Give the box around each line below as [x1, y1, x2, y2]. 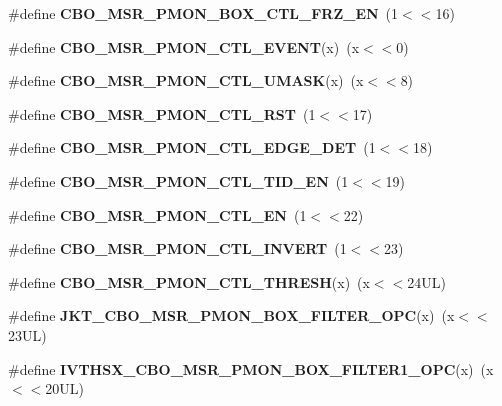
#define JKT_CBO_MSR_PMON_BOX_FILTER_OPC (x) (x [8, 305, 455, 326]
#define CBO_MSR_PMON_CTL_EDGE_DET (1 [8, 137, 376, 158]
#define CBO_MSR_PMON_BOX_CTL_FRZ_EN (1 [8, 3, 399, 23]
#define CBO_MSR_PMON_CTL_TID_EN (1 [8, 170, 349, 191]
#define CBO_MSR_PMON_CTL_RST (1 [8, 103, 316, 124]
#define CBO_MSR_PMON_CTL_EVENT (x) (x [8, 36, 360, 57]
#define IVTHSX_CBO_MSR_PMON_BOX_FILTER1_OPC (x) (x [8, 358, 494, 379]
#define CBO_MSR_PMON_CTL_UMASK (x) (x [8, 70, 364, 91]
